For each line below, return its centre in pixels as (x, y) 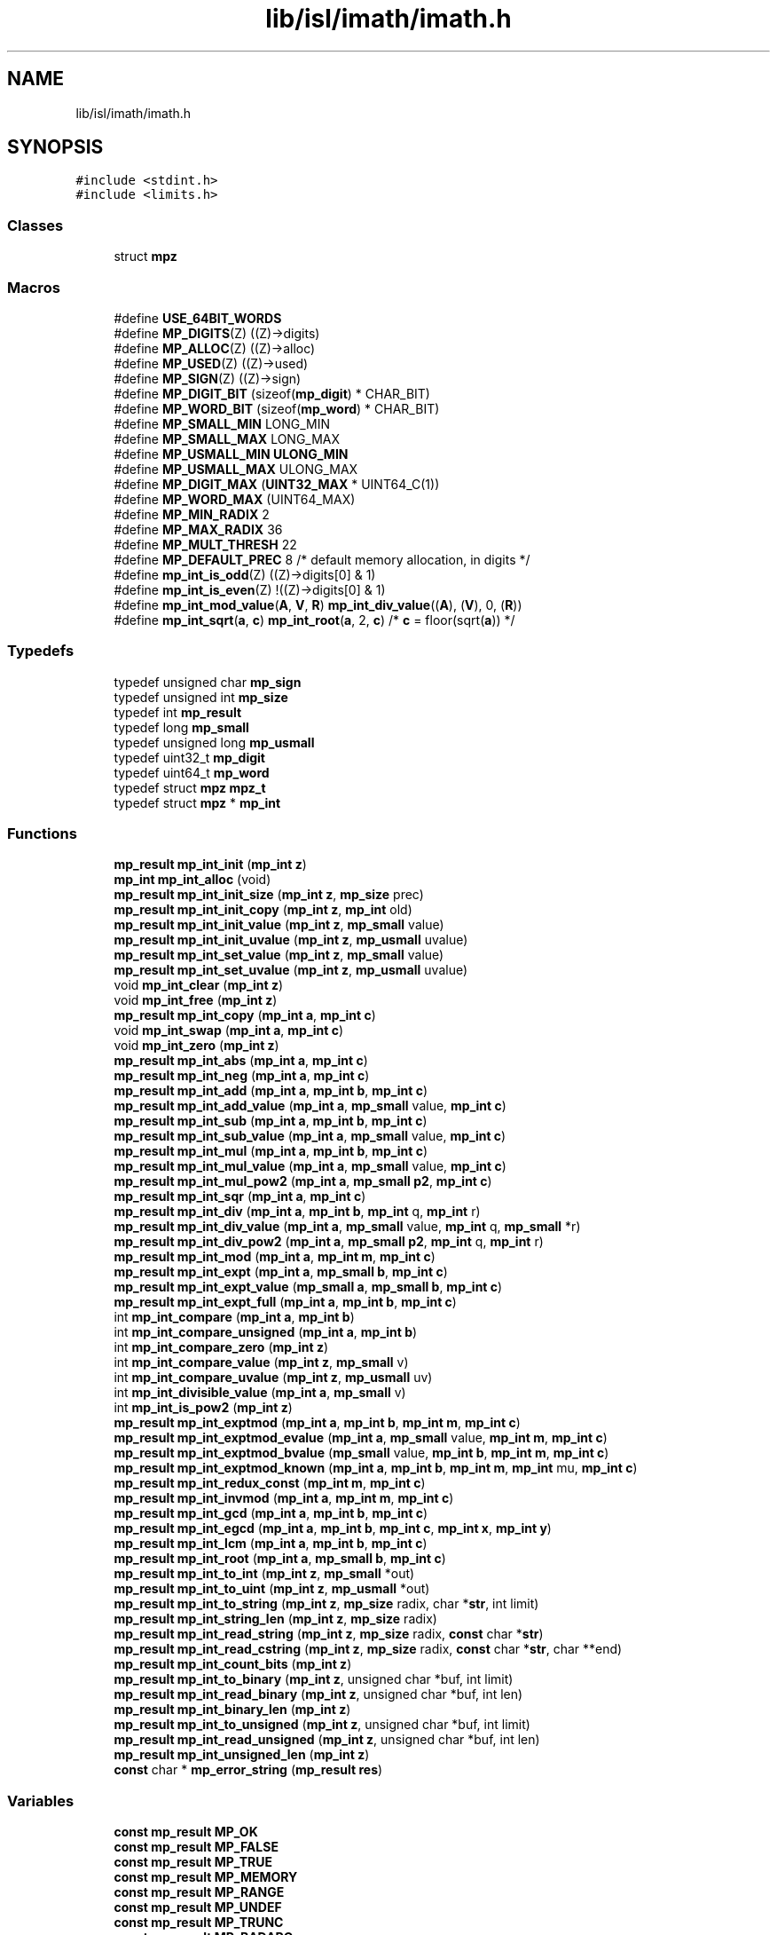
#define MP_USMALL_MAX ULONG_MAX (236, 469)
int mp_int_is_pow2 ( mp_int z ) (203, 1408)
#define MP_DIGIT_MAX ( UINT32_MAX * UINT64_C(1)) (277, 484)
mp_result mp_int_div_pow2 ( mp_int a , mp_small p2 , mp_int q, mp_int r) (329, 1242)
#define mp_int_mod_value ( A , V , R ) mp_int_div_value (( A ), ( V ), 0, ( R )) (318, 604)
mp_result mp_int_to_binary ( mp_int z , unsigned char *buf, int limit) (314, 1679)
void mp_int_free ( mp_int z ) (196, 1000)
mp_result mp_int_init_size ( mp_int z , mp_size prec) (269, 895)
